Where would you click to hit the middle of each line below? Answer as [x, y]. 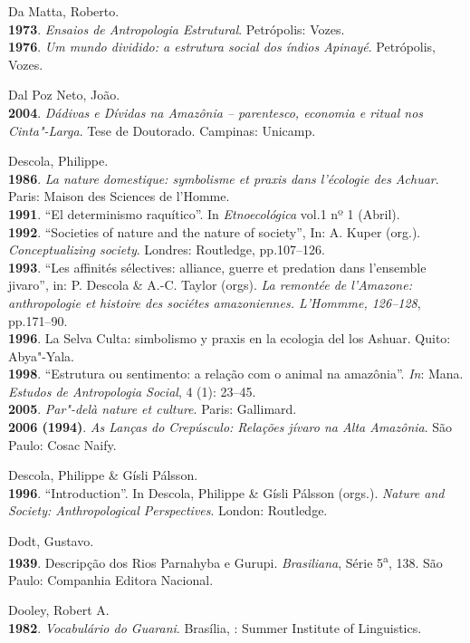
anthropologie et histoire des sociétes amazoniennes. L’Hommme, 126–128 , [215, 302]
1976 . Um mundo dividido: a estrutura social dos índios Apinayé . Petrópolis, [222, 47]
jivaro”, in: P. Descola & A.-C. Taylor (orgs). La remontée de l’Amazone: [210, 285]
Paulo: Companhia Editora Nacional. [111, 579]
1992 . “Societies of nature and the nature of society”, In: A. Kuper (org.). [215, 231]
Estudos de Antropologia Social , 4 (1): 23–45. [132, 391]
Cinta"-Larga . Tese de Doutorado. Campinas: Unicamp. [162, 130]
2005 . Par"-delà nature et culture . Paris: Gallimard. [153, 409]
